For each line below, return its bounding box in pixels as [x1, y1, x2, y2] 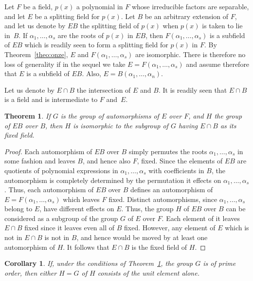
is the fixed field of [131, 241, 187, 252]
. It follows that [63, 241, 109, 252]
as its [220, 120, 236, 130]
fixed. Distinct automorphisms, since [108, 194, 217, 204]
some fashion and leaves [4, 156, 75, 166]
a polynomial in [76, 1, 123, 11]
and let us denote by [4, 20, 66, 31]
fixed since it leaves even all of [24, 222, 115, 233]
